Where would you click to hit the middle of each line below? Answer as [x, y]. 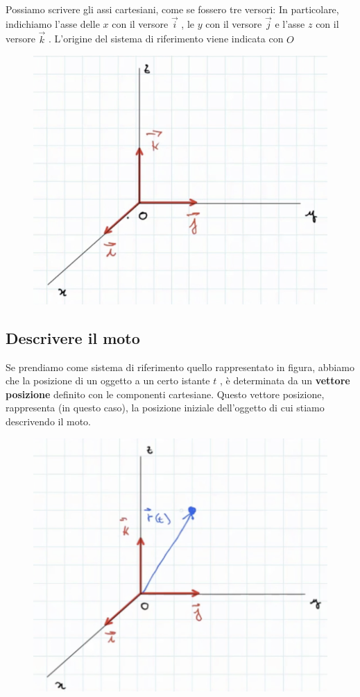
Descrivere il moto [73, 337]
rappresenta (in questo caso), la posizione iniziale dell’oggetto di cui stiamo [165, 408]
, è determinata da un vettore [285, 380]
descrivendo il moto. [49, 421]
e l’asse [290, 23]
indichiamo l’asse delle [53, 23]
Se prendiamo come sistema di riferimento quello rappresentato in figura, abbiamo [180, 367]
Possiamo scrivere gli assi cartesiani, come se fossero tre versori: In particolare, [172, 9]
